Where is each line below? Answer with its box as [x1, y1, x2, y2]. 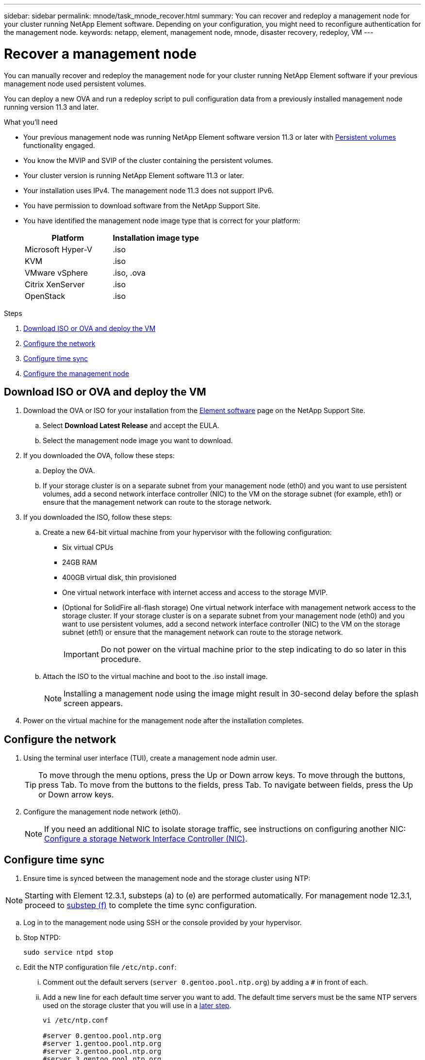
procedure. [100, 654, 141, 664]
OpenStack [25, 291, 65, 301]
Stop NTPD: [23, 933, 61, 942]
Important [64, 649, 99, 660]
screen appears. [64, 698, 123, 709]
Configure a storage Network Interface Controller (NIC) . [44, 834, 247, 844]
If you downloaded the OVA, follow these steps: [23, 451, 175, 460]
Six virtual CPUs [62, 543, 114, 552]
